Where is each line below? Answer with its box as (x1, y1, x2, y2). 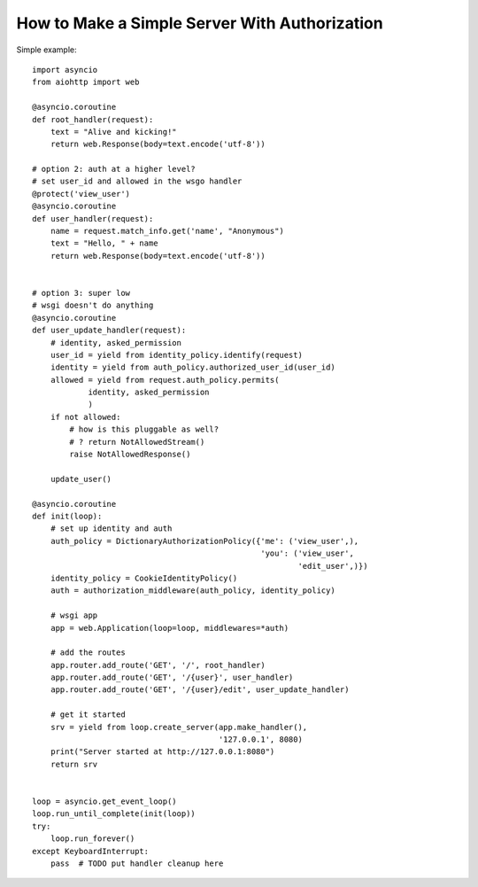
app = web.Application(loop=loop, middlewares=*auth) (50, 623, 289, 633)
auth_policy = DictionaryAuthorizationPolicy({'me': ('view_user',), (50, 536, 359, 546)
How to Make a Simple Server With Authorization (16, 13, 384, 33)
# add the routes (50, 648, 126, 657)
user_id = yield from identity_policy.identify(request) (50, 350, 303, 360)
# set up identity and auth (50, 524, 173, 533)
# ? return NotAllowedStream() (69, 437, 205, 447)
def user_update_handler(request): (32, 325, 187, 336)
